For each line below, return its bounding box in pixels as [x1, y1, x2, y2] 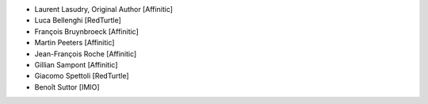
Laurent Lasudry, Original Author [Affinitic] [34, 5, 174, 13]
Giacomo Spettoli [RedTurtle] [34, 71, 130, 81]
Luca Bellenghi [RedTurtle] [34, 16, 122, 25]
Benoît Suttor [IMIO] [34, 82, 100, 91]
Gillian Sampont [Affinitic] [34, 60, 118, 69]
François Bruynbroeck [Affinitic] [34, 26, 139, 36]
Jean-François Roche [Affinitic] [34, 48, 137, 59]
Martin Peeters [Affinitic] [34, 38, 115, 48]
